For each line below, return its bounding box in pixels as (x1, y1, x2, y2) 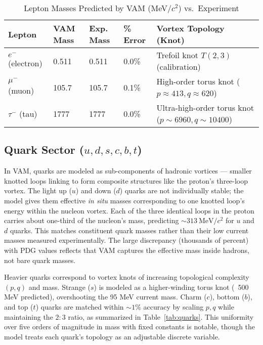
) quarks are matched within (35, 301, 124, 312)
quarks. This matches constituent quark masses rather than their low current (10, 225, 249, 235)
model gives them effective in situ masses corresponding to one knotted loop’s (4, 195, 245, 205)
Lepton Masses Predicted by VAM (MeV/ (24, 2, 172, 14)
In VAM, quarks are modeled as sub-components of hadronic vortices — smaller (4, 165, 252, 176)
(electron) (8, 57, 42, 69)
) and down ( (75, 185, 116, 196)
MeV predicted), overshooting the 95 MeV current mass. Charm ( (4, 291, 207, 302)
